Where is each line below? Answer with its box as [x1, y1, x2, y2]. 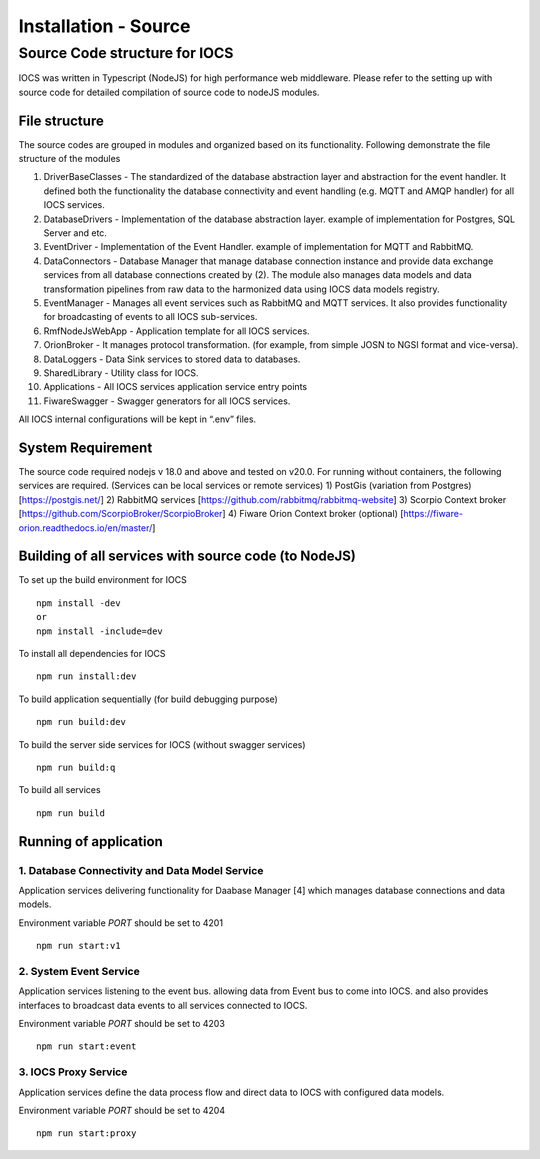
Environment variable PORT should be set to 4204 [18, 1104, 225, 1116]
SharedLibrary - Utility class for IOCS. [43, 366, 199, 379]
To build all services [18, 784, 101, 796]
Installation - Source [18, 15, 191, 37]
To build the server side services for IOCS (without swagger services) [18, 738, 306, 750]
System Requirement [18, 439, 153, 456]
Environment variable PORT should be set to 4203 [18, 1018, 225, 1030]
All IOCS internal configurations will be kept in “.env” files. [18, 413, 257, 425]
